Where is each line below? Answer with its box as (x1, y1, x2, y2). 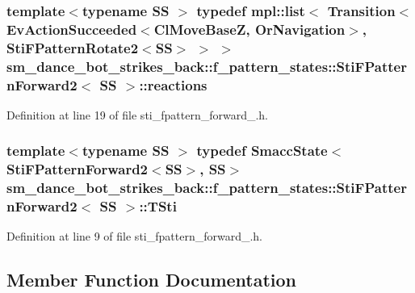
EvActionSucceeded (6, 19, 137, 39)
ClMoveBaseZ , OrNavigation (153, 19, 346, 39)
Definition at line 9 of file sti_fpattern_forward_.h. (6, 228, 263, 245)
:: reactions (139, 74, 207, 94)
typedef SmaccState (196, 140, 328, 161)
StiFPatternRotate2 (6, 37, 139, 57)
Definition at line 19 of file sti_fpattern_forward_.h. (6, 106, 269, 123)
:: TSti (139, 196, 177, 216)
